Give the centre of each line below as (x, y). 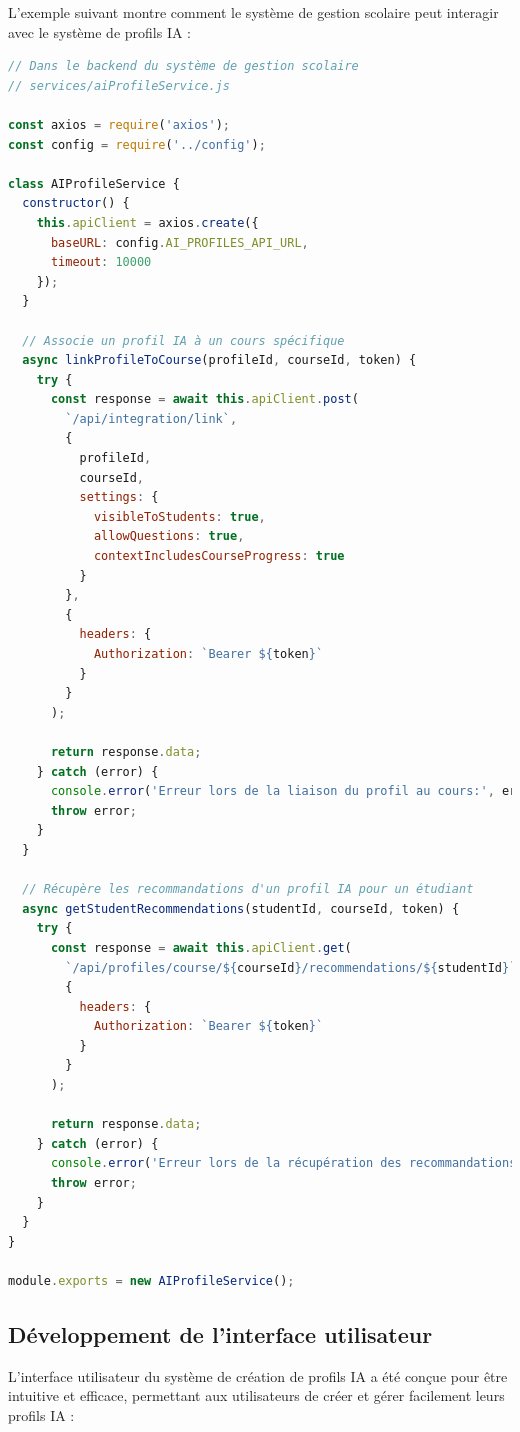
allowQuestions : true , (169, 536)
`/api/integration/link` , (151, 418)
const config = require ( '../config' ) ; (137, 144)
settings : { (119, 497)
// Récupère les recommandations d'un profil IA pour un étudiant (248, 889)
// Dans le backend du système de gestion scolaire (183, 66)
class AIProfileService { (94, 183)
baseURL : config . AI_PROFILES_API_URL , (179, 242)
